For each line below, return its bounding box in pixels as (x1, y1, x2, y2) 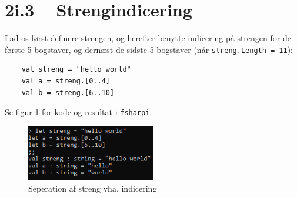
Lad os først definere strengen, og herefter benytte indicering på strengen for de (5, 32, 291, 44)
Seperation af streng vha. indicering (28, 182, 157, 194)
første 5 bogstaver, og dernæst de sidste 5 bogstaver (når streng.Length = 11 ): (5, 43, 293, 55)
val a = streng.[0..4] (21, 76, 110, 85)
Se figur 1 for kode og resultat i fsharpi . (5, 106, 152, 118)
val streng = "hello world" (21, 65, 131, 74)
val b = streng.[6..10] (21, 88, 115, 97)
